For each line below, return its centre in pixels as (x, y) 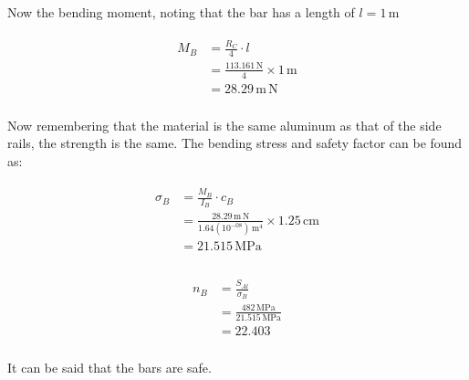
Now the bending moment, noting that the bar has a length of (181, 12)
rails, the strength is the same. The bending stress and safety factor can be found (235, 143)
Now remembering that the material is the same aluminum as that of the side (224, 125)
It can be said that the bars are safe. (109, 368)
